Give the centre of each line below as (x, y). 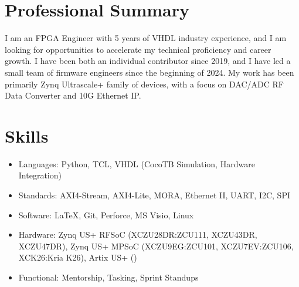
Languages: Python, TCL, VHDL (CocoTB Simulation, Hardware (137, 163)
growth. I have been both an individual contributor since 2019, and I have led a (148, 61)
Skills (27, 135)
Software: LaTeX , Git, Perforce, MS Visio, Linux (106, 215)
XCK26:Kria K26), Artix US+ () (78, 257)
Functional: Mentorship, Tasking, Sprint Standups (108, 277)
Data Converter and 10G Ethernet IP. (73, 95)
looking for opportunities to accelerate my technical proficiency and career (138, 49)
